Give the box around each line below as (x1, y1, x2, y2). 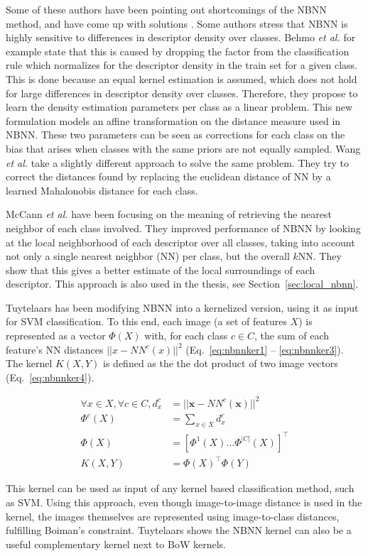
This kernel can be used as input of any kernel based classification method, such (6, 481, 355, 496)
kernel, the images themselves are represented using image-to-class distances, (6, 508, 340, 523)
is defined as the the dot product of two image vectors (103, 356, 338, 371)
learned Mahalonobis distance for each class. (6, 182, 198, 197)
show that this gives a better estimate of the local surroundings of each (6, 262, 315, 277)
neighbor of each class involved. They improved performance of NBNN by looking (6, 220, 361, 235)
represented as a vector (6, 328, 106, 343)
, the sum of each (254, 328, 330, 343)
